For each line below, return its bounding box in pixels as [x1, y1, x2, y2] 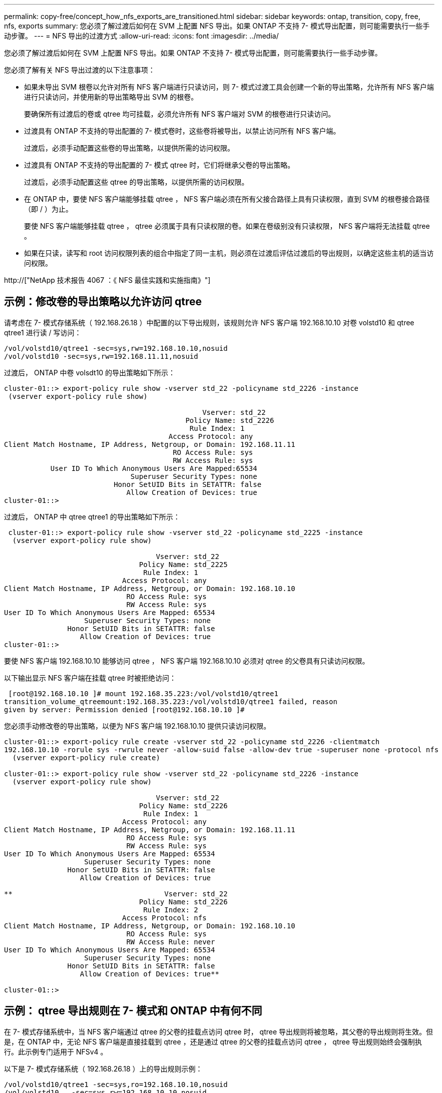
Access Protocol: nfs [122, 913, 207, 922]
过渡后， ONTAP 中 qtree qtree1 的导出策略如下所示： [4, 512, 180, 521]
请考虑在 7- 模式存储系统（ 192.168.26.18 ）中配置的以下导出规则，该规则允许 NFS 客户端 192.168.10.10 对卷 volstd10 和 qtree [4, 318, 414, 327]
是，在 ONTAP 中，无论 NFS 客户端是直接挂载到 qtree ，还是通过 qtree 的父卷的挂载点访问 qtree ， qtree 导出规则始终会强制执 [4, 1037, 422, 1046]
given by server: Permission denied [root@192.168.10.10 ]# [4, 705, 245, 714]
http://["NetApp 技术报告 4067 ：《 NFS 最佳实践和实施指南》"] [4, 276, 211, 284]
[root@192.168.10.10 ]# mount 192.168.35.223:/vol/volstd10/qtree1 [8, 689, 278, 698]
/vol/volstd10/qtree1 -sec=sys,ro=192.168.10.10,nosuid [4, 1080, 228, 1088]
